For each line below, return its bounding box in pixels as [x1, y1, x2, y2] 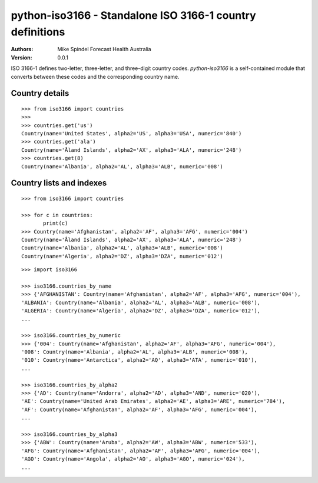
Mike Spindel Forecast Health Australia [57, 46, 151, 53]
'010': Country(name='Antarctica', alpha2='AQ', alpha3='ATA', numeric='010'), [21, 357, 257, 364]
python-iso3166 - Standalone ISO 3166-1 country [11, 9, 256, 22]
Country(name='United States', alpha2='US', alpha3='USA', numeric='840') [21, 130, 242, 137]
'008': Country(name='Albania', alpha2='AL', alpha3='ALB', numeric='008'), [21, 349, 249, 355]
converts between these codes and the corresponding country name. [11, 73, 180, 80]
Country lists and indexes [11, 178, 107, 188]
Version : [11, 54, 32, 61]
